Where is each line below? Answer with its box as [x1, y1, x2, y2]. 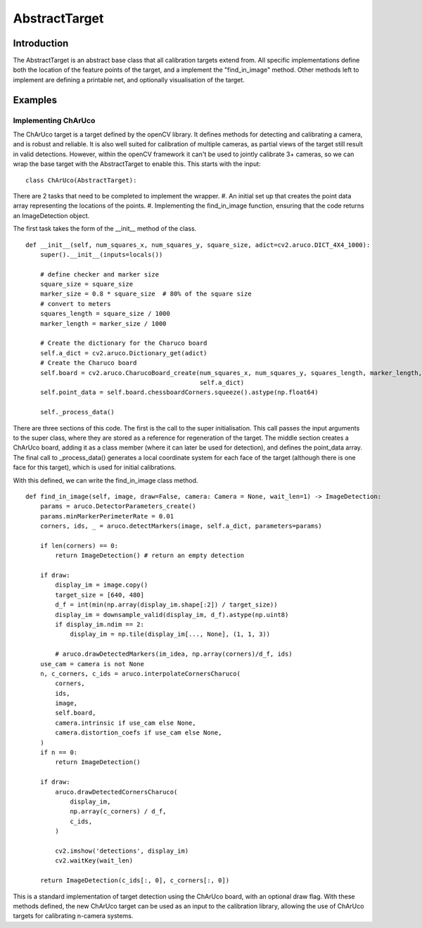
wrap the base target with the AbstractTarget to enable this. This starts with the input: [13, 160, 261, 168]
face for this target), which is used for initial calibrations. [13, 463, 177, 471]
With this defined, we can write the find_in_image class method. [13, 476, 198, 485]
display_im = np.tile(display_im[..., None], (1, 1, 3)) [70, 630, 271, 638]
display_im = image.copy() [55, 581, 148, 589]
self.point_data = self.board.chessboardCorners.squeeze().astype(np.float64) [39, 388, 319, 397]
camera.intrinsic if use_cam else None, [55, 718, 196, 727]
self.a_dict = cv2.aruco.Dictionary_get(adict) [39, 349, 207, 357]
